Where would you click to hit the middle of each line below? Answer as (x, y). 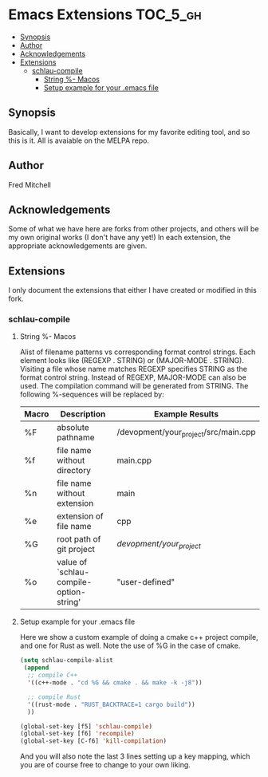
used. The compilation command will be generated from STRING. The (134, 386)
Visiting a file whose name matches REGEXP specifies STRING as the (133, 369)
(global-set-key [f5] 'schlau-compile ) (86, 726)
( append (36, 668)
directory (74, 471)
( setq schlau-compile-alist (66, 661)
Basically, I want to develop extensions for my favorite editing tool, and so (129, 132)
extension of (80, 516)
